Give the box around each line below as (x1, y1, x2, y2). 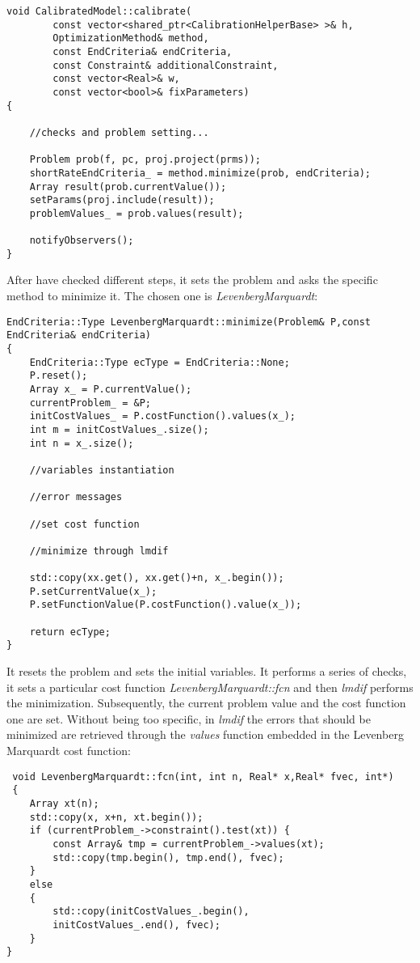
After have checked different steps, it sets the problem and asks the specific (6, 271, 378, 288)
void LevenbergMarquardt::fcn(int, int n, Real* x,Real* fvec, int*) (12, 770, 394, 783)
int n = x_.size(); (29, 437, 134, 449)
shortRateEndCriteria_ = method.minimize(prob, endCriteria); (29, 167, 372, 179)
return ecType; (29, 626, 111, 638)
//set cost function (29, 518, 140, 530)
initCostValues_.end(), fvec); (52, 918, 220, 931)
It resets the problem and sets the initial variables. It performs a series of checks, (6, 663, 407, 680)
